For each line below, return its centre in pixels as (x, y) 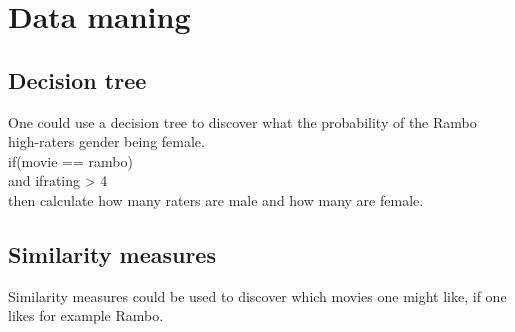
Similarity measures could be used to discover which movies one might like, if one (257, 295)
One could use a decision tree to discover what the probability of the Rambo (242, 121)
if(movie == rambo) (70, 160)
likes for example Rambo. (86, 315)
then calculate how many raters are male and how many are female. (216, 199)
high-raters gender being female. (106, 141)
